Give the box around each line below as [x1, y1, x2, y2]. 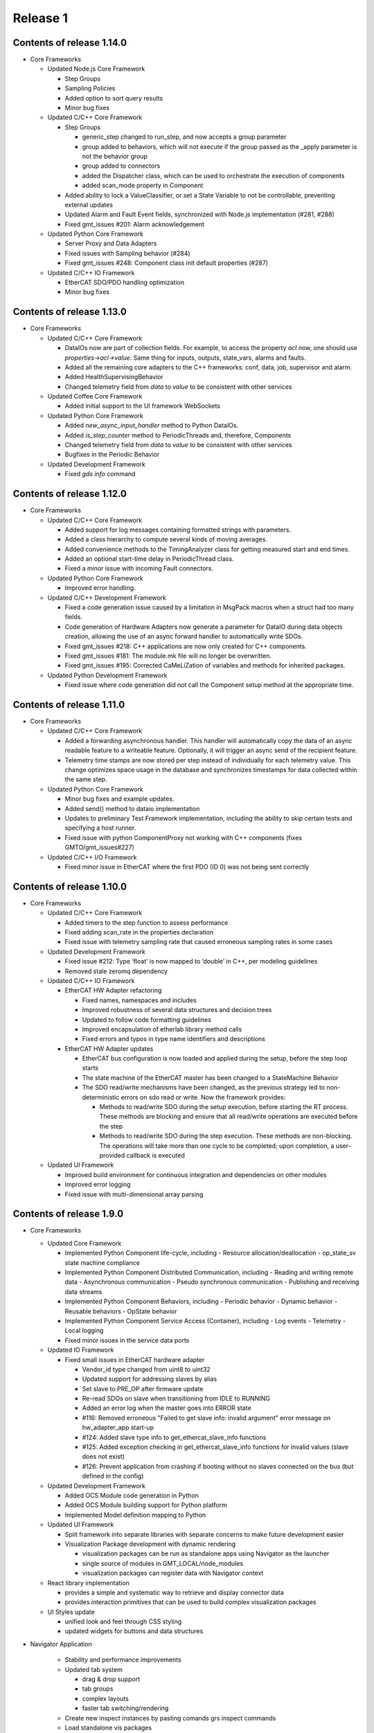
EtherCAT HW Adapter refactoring [64, 986, 162, 995]
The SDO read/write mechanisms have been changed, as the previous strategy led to [82, 1083, 326, 1092]
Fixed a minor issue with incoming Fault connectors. [64, 564, 214, 573]
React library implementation [47, 1578, 130, 1587]
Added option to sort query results [64, 94, 163, 102]
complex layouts [82, 1694, 130, 1702]
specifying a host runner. [64, 824, 136, 832]
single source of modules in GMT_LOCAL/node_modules [82, 1559, 244, 1567]
